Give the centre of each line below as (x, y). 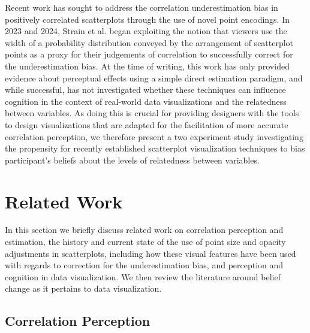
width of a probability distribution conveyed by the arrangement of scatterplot (149, 42)
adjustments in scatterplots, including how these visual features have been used (151, 253)
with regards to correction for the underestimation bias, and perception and (144, 265)
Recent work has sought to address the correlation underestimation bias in (142, 7)
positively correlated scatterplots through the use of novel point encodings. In (148, 19)
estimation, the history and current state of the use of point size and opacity (145, 242)
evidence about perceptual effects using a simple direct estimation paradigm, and (154, 78)
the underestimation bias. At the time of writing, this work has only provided (147, 66)
